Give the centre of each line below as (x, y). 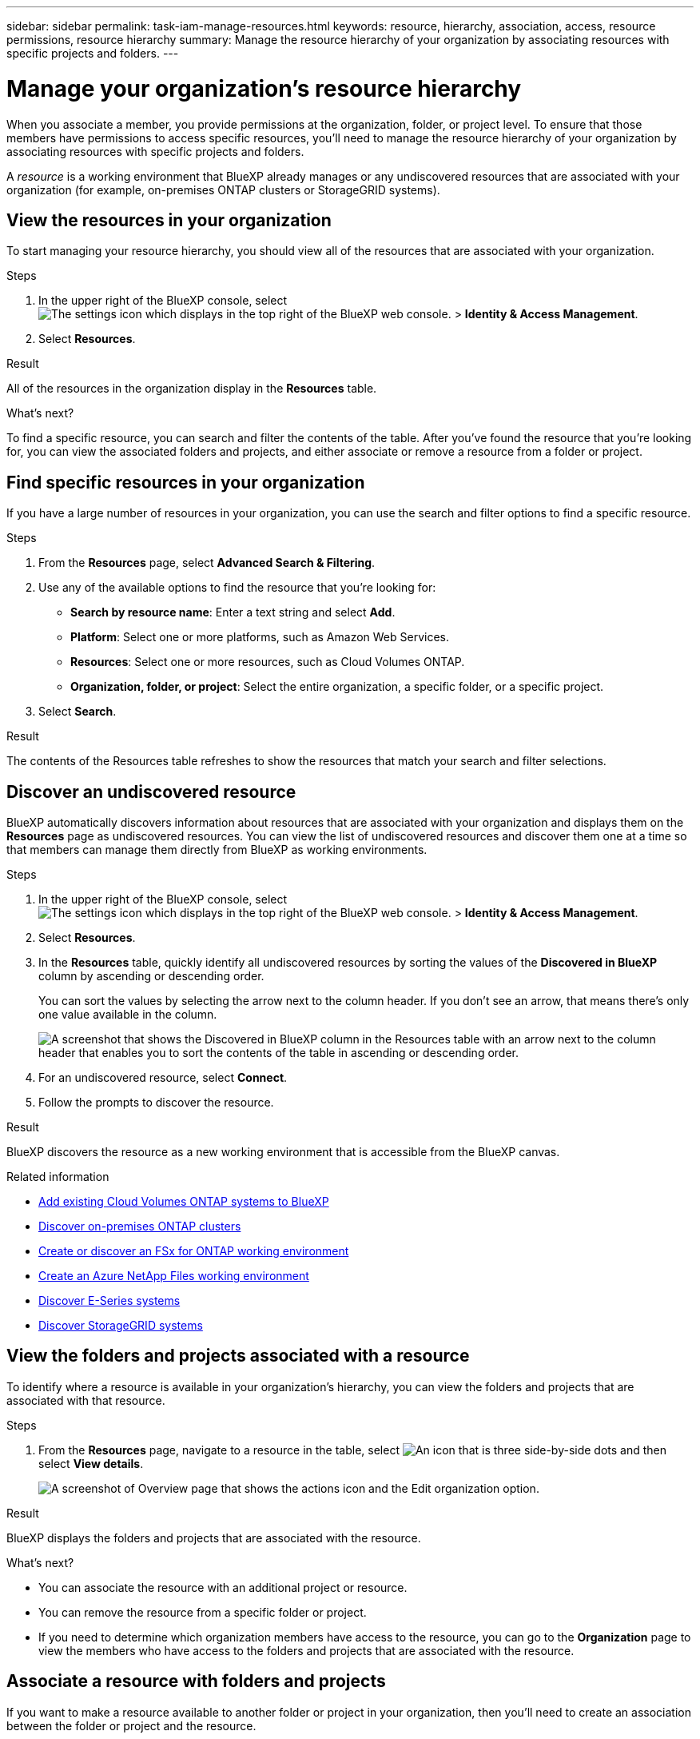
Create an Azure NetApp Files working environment (174, 1276)
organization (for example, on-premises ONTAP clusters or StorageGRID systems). (223, 189)
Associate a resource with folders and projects (196, 1681)
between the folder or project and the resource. (131, 1725)
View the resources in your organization (169, 220)
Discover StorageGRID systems (121, 1326)
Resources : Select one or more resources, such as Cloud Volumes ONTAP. (268, 662)
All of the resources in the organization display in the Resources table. (192, 389)
